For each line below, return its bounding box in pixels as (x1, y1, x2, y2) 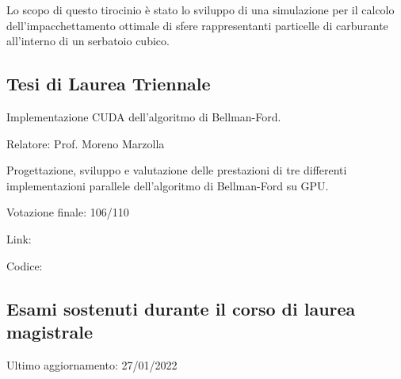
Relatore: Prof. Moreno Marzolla (6, 135, 165, 151)
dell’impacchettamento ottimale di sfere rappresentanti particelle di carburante (6, 17, 388, 33)
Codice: (6, 257, 43, 274)
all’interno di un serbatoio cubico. (6, 33, 170, 49)
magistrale (6, 319, 94, 343)
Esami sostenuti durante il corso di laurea (6, 296, 356, 320)
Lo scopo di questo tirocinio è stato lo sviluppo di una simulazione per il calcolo (6, 2, 395, 17)
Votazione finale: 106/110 (6, 204, 129, 220)
